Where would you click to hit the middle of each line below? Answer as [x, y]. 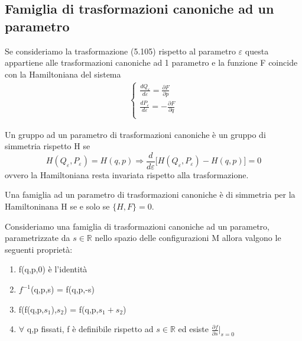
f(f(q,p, [31, 309]
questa [257, 51]
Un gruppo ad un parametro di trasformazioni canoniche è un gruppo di [135, 134]
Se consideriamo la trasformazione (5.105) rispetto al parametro [120, 51]
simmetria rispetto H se [48, 146]
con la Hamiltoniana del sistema [63, 74]
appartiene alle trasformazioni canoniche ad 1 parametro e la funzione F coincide [151, 62]
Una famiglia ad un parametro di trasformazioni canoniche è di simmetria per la [150, 194]
